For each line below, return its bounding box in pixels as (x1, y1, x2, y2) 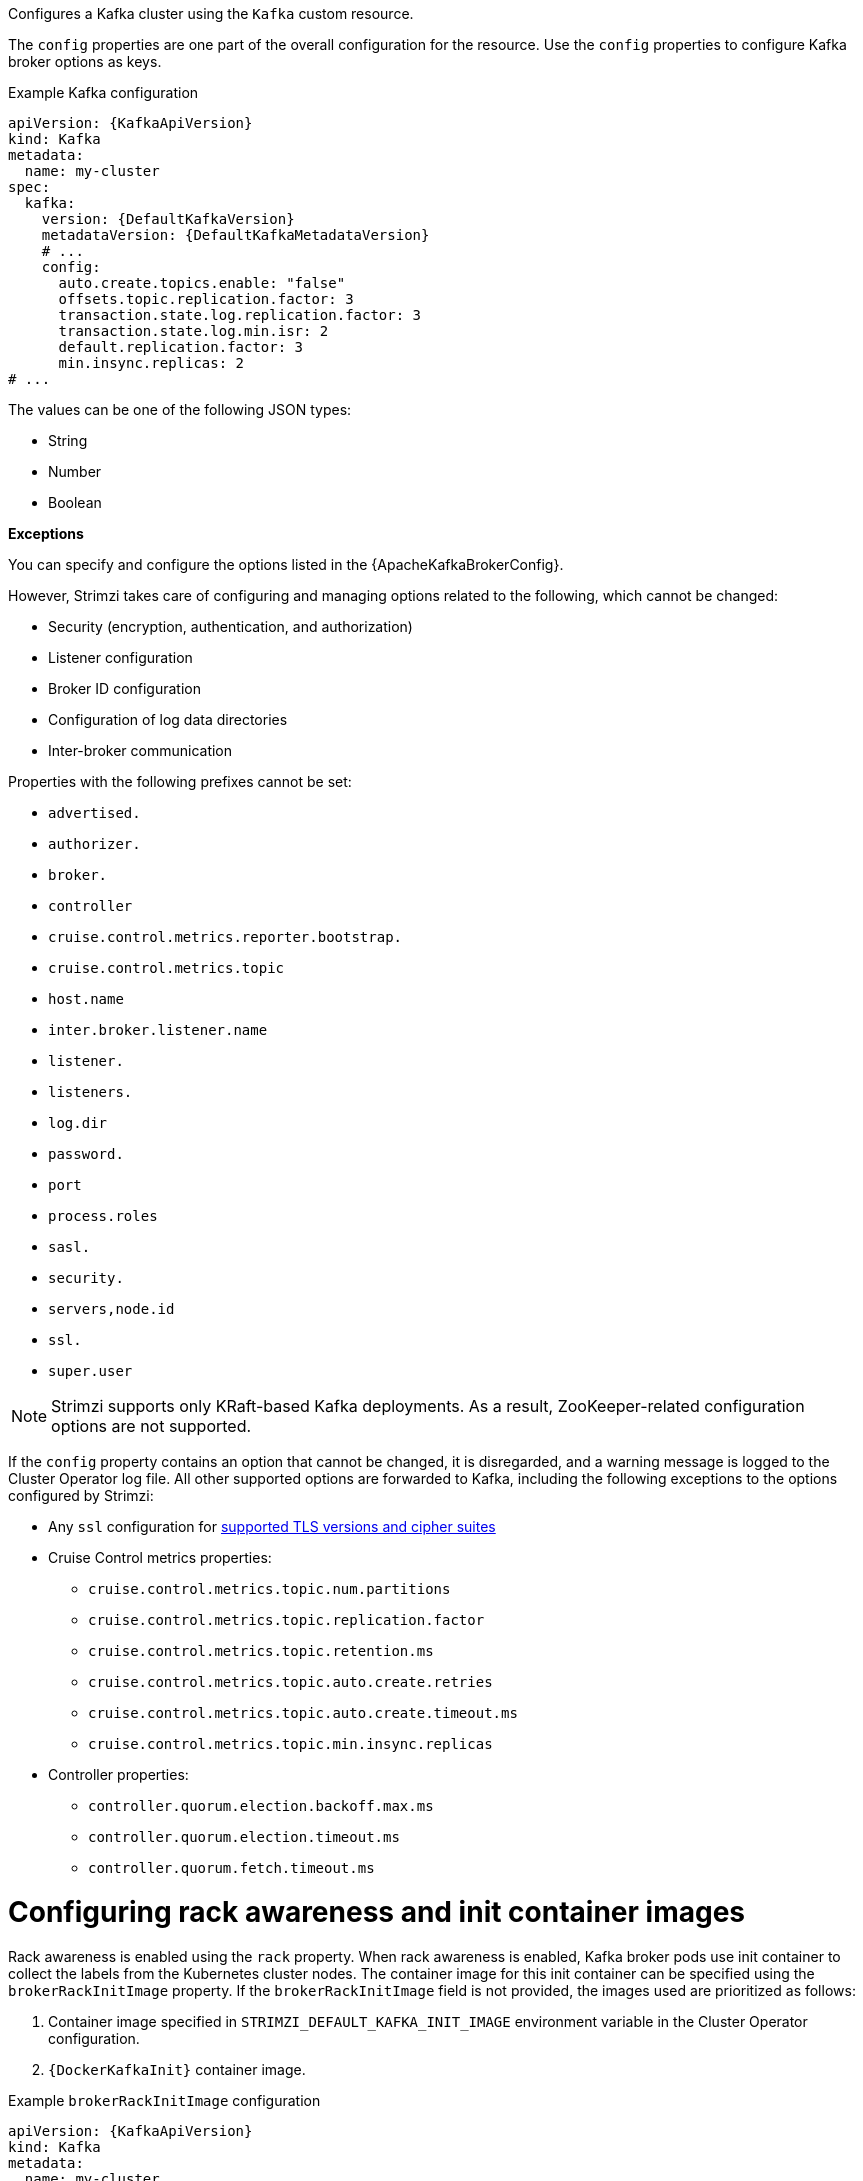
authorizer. (48, 836, 141, 852)
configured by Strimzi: (8, 1487, 154, 1504)
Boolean (48, 494, 102, 511)
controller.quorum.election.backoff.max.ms (88, 1798, 434, 1814)
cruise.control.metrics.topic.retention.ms (88, 1643, 434, 1659)
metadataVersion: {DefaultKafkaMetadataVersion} (41, 227, 430, 243)
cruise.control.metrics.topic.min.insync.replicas (88, 1736, 493, 1752)
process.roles (48, 1208, 158, 1224)
